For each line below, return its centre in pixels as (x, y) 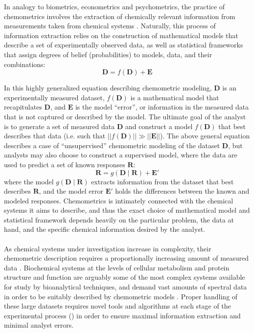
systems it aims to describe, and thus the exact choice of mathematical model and (127, 210)
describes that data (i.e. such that (55, 136)
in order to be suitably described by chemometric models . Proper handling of (121, 296)
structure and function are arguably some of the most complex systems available (125, 277)
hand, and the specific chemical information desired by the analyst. (104, 229)
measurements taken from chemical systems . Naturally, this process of (110, 26)
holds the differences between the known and (182, 191)
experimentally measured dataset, (54, 97)
